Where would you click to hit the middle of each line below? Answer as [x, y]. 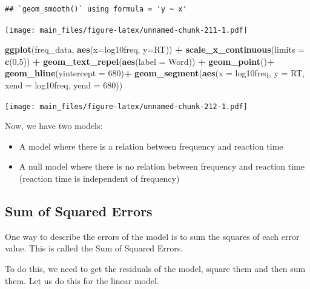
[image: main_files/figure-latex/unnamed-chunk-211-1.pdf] [126, 30]
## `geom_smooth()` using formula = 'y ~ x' [96, 9]
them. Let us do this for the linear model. [82, 280]
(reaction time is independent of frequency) [99, 178]
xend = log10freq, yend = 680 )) [64, 85]
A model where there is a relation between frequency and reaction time [151, 146]
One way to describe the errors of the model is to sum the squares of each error [152, 236]
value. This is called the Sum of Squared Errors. [94, 248]
